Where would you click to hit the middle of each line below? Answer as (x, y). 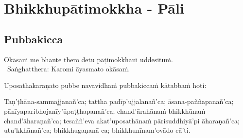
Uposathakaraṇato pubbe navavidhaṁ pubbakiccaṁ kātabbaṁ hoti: (105, 85)
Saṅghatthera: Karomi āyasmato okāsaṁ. (69, 69)
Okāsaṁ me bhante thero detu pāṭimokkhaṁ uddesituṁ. (88, 59)
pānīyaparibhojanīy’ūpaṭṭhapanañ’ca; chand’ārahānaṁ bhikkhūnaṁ (105, 111)
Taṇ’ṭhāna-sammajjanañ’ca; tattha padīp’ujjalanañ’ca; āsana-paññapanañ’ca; (119, 101)
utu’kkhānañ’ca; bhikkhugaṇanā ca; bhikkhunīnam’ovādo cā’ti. (97, 130)
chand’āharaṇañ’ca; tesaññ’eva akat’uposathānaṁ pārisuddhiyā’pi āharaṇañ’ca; (122, 120)
